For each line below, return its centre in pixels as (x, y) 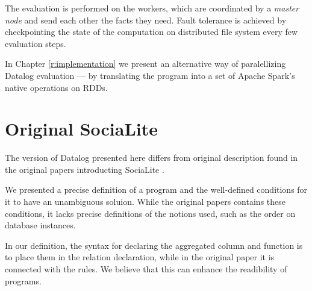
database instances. (40, 225)
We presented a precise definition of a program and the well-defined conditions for (156, 189)
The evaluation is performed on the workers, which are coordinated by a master (152, 8)
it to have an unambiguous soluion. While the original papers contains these (145, 202)
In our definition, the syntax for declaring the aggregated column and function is (154, 245)
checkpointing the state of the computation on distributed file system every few (151, 32)
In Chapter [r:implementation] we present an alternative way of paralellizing (145, 64)
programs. (23, 280)
